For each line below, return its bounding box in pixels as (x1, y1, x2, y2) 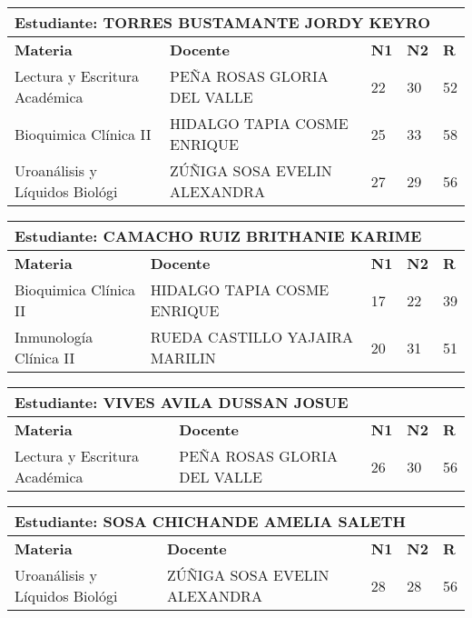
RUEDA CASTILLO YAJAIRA (150, 326, 354, 347)
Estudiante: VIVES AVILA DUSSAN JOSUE (15, 392, 349, 413)
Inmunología (15, 326, 93, 347)
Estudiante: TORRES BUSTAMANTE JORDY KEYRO (15, 12, 430, 33)
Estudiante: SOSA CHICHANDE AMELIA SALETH (15, 511, 406, 532)
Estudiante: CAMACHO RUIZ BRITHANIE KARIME (15, 225, 422, 246)
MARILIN (150, 347, 216, 368)
